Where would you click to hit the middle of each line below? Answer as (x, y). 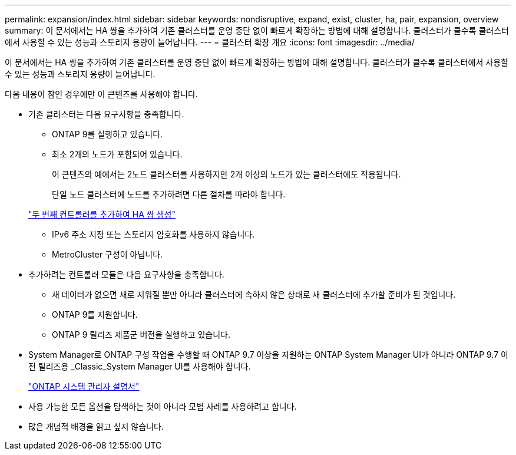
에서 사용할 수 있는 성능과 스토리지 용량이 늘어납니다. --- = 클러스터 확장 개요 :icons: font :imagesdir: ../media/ (210, 42)
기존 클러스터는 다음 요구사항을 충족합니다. (106, 114)
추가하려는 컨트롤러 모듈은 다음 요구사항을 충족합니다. (126, 274)
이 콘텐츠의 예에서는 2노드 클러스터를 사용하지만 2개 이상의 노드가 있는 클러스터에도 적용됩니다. (226, 174)
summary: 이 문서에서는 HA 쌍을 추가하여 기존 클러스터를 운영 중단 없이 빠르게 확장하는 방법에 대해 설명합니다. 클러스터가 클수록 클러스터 (257, 30)
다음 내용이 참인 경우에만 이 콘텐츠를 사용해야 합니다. (101, 94)
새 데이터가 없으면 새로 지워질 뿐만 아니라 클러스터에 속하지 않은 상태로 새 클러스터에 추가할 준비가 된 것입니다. (254, 294)
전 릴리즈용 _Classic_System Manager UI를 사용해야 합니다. (140, 366)
